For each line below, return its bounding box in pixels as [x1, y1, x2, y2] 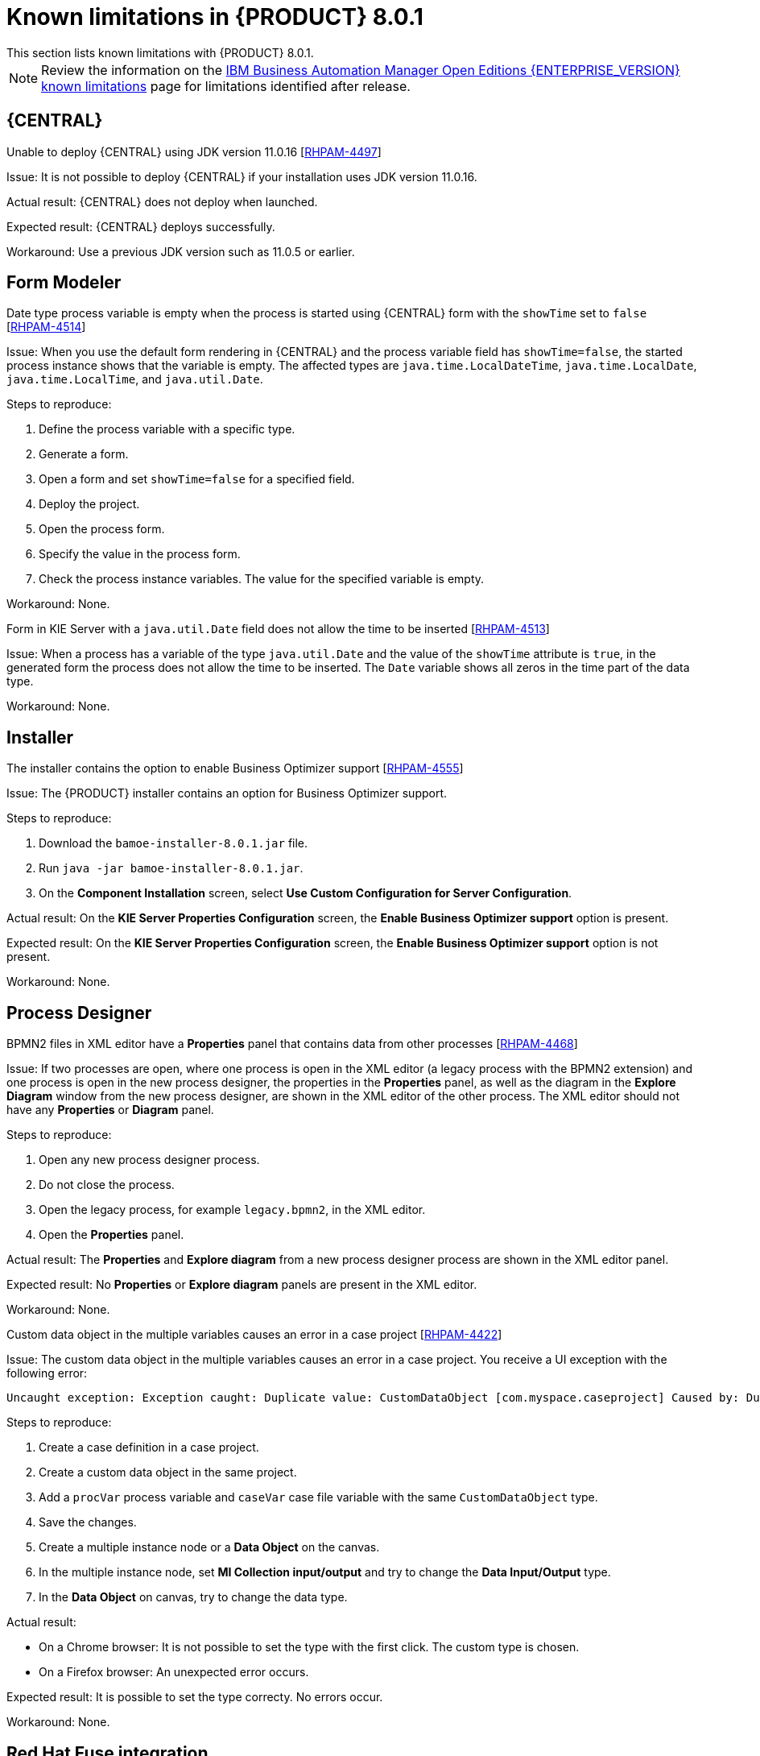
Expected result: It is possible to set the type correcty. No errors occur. [6, 1690, 383, 1704]
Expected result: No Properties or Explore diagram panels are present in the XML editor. [6, 1278, 477, 1292]
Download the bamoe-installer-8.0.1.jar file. [39, 836, 308, 851]
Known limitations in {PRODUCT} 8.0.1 [6, 3, 423, 31]
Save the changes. [39, 1515, 137, 1530]
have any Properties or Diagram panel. [6, 1103, 214, 1117]
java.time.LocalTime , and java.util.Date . [6, 372, 263, 387]
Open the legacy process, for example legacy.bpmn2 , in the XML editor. [39, 1203, 426, 1217]
